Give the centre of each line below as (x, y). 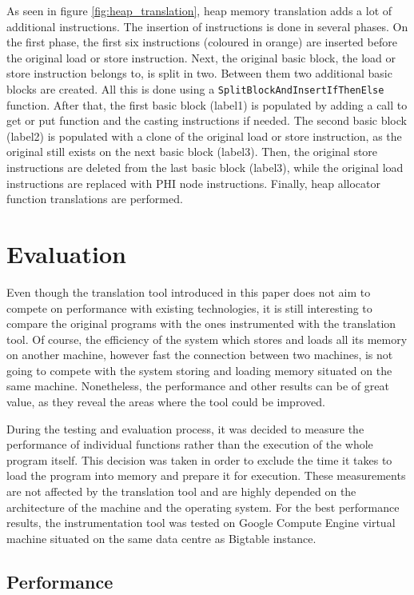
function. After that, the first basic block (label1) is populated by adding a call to (207, 104)
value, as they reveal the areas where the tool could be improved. (166, 402)
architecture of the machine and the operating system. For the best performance (203, 507)
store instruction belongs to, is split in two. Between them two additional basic (199, 73)
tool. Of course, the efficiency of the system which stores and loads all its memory (207, 339)
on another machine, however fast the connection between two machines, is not (200, 355)
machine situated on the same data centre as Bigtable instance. (161, 538)
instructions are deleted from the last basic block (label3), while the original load (205, 167)
